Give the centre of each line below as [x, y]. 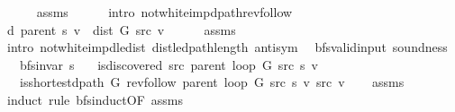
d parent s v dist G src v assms [121, 29]
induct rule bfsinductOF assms [95, 99]
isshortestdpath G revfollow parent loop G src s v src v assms [212, 82]
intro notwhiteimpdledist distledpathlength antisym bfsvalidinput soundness [227, 47]
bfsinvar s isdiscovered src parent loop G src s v [169, 64]
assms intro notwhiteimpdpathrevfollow [164, 12]
